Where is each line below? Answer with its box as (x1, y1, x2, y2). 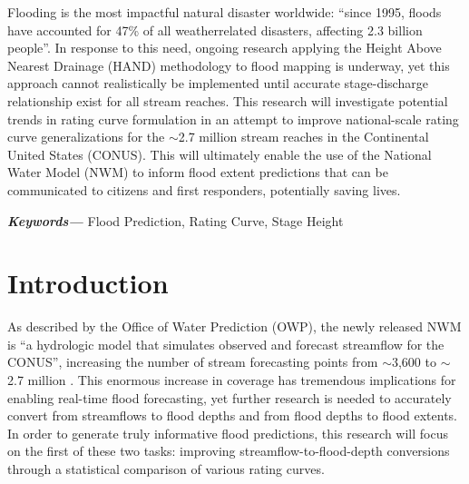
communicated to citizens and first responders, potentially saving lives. (7, 180, 401, 199)
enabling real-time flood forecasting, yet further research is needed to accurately (7, 388, 452, 407)
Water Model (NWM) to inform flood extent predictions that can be (7, 163, 388, 182)
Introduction (7, 264, 169, 301)
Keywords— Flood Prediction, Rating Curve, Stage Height (7, 211, 344, 230)
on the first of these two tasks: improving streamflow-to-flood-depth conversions (7, 441, 450, 460)
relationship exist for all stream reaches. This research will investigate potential (7, 91, 448, 110)
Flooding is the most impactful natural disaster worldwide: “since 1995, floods (7, 3, 442, 21)
